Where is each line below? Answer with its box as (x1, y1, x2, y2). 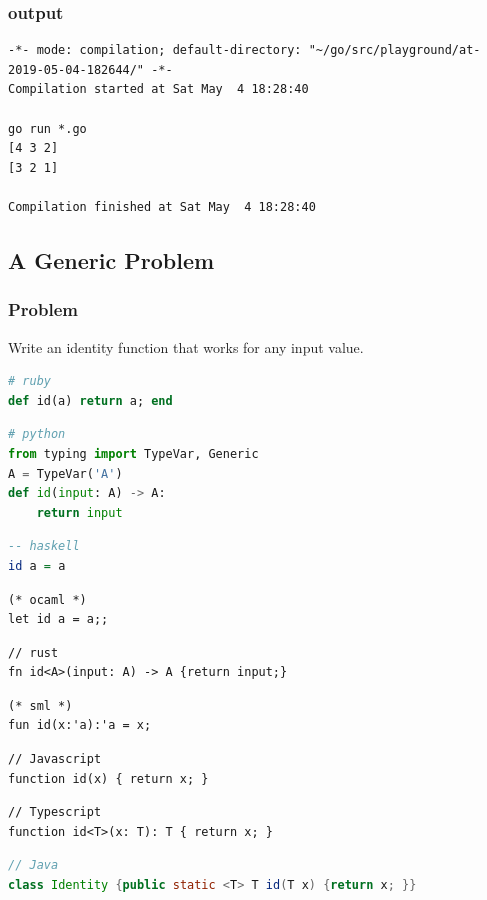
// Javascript (8, 752, 102, 767)
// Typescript (8, 805, 102, 820)
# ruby (8, 374, 51, 389)
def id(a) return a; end (8, 393, 173, 408)
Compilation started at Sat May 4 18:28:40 (8, 82, 309, 97)
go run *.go (8, 121, 87, 136)
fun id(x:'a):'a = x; (8, 718, 152, 733)
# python (8, 427, 66, 442)
